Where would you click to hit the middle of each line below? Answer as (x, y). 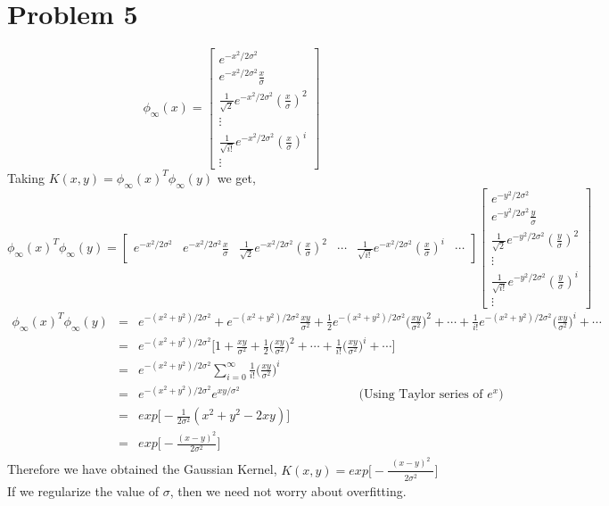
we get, (236, 177)
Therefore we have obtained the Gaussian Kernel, (142, 469)
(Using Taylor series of (421, 395)
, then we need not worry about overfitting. (288, 490)
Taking (26, 177)
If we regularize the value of (83, 490)
